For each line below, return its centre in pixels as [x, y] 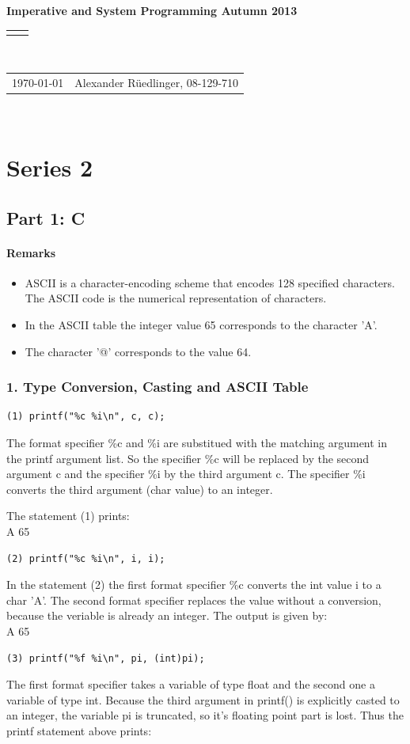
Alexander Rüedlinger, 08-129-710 [157, 83]
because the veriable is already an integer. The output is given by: [167, 615]
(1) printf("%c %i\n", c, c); [86, 417]
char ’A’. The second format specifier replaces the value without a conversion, [194, 600]
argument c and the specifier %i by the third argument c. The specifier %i [186, 474]
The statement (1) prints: [68, 516]
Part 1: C [46, 217]
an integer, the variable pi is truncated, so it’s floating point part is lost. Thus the [205, 715]
